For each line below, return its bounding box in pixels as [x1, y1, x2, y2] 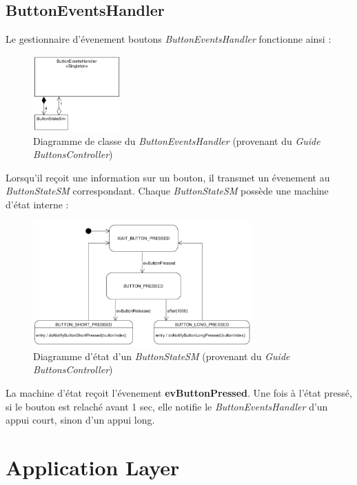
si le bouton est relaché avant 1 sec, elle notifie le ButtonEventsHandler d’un [6, 399, 328, 413]
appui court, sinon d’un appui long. [6, 413, 155, 427]
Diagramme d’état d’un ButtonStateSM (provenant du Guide [33, 348, 290, 363]
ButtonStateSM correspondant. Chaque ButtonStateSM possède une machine [6, 184, 329, 198]
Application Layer [6, 453, 180, 481]
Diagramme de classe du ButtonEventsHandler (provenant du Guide [33, 133, 320, 148]
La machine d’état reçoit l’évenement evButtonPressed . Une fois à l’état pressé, [6, 385, 352, 399]
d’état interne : [6, 197, 69, 211]
